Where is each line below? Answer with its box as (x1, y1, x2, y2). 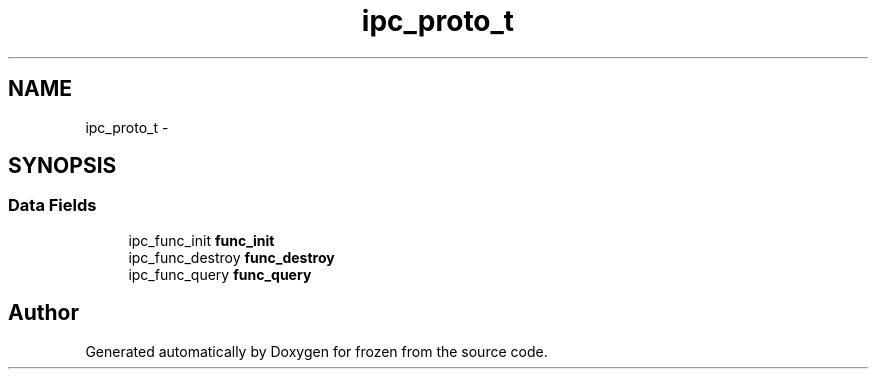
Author (8, 300, 79, 326)
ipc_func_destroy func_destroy (128, 248, 335, 266)
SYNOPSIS (8, 153, 117, 179)
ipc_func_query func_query (128, 265, 312, 283)
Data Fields (8, 195, 97, 216)
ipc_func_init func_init (128, 231, 275, 249)
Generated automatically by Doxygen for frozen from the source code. (85, 342, 548, 360)
